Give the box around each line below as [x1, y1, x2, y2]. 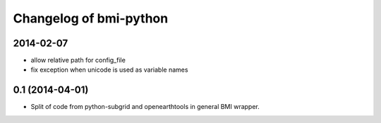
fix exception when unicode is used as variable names [30, 65, 188, 74]
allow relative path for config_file [30, 56, 126, 65]
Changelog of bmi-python [13, 11, 169, 26]
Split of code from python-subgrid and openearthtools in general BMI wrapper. [30, 103, 260, 111]
